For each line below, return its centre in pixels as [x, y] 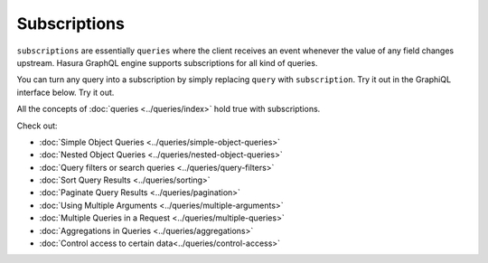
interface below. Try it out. [66, 92]
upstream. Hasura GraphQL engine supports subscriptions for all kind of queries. [167, 62]
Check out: [37, 126]
